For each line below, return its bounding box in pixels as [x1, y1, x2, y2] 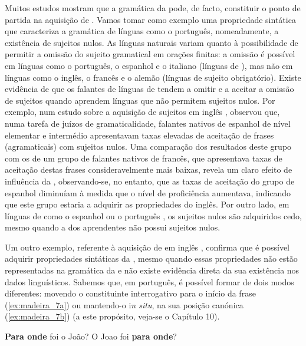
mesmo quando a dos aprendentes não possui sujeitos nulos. [5, 221, 221, 233]
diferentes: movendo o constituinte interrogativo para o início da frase [5, 287, 256, 299]
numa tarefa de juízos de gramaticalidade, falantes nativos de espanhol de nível [5, 117, 291, 129]
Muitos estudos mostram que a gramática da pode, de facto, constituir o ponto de [5, 2, 301, 14]
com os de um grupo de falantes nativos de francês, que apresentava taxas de [5, 151, 282, 164]
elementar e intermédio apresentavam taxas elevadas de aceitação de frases [5, 128, 274, 141]
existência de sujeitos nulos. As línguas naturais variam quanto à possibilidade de [5, 36, 298, 48]
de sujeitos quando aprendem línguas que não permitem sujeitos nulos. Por [5, 94, 275, 106]
